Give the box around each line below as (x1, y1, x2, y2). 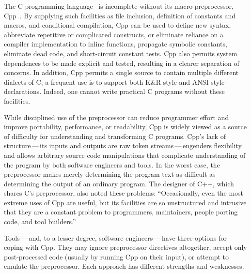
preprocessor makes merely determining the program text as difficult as (4, 169, 216, 179)
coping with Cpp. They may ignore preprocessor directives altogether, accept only (4, 242, 247, 252)
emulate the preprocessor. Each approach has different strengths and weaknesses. (4, 261, 244, 271)
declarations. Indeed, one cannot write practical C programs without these (4, 86, 225, 96)
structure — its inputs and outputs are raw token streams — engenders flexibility (4, 140, 242, 151)
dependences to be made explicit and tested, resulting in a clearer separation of (4, 58, 239, 68)
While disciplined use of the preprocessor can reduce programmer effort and (4, 112, 229, 122)
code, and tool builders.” (4, 216, 76, 227)
